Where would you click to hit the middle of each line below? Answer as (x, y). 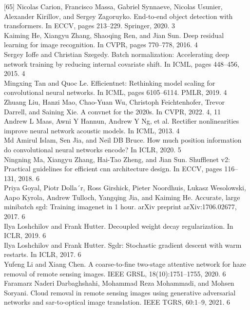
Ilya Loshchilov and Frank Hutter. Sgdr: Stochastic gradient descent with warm (123, 245)
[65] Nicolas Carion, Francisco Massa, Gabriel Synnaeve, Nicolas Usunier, (113, 6)
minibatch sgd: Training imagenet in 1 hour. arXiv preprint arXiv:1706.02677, (120, 207)
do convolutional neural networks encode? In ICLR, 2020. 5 (93, 149)
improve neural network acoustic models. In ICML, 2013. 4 (92, 130)
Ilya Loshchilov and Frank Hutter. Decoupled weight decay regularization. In (119, 226)
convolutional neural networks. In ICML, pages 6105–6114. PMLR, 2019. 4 (115, 92)
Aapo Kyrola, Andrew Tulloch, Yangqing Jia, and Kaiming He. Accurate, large (122, 197)
